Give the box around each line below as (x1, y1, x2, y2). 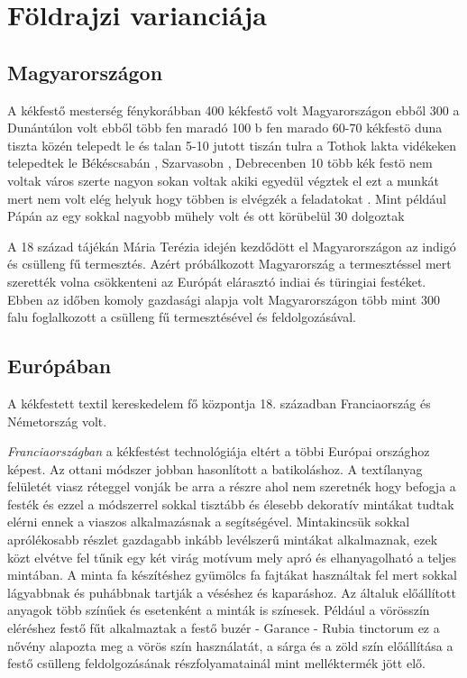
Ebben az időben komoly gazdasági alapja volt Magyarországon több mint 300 (7, 289, 440, 308)
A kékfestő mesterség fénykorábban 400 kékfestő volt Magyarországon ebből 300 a (7, 100, 460, 119)
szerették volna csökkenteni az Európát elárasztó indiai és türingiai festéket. (7, 271, 426, 290)
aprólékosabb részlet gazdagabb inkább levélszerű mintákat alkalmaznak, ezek (7, 530, 438, 549)
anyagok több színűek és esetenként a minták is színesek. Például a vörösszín (7, 600, 430, 619)
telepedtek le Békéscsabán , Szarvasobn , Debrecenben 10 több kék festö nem (7, 153, 433, 172)
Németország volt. (7, 411, 107, 430)
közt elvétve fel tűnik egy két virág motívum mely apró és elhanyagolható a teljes (7, 547, 456, 566)
